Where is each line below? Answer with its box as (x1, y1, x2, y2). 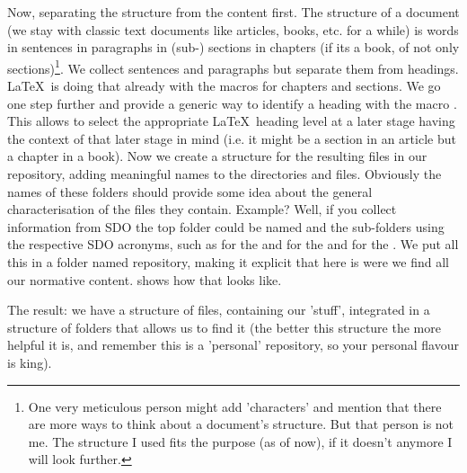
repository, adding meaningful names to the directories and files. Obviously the (7, 165, 442, 183)
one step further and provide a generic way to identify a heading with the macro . (7, 94, 457, 112)
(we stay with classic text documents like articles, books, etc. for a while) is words (7, 20, 459, 39)
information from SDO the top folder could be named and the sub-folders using (7, 217, 445, 236)
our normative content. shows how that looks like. (7, 270, 282, 289)
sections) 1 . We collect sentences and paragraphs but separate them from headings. (7, 56, 459, 77)
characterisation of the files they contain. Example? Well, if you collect (7, 200, 397, 219)
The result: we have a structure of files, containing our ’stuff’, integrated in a (7, 300, 430, 319)
